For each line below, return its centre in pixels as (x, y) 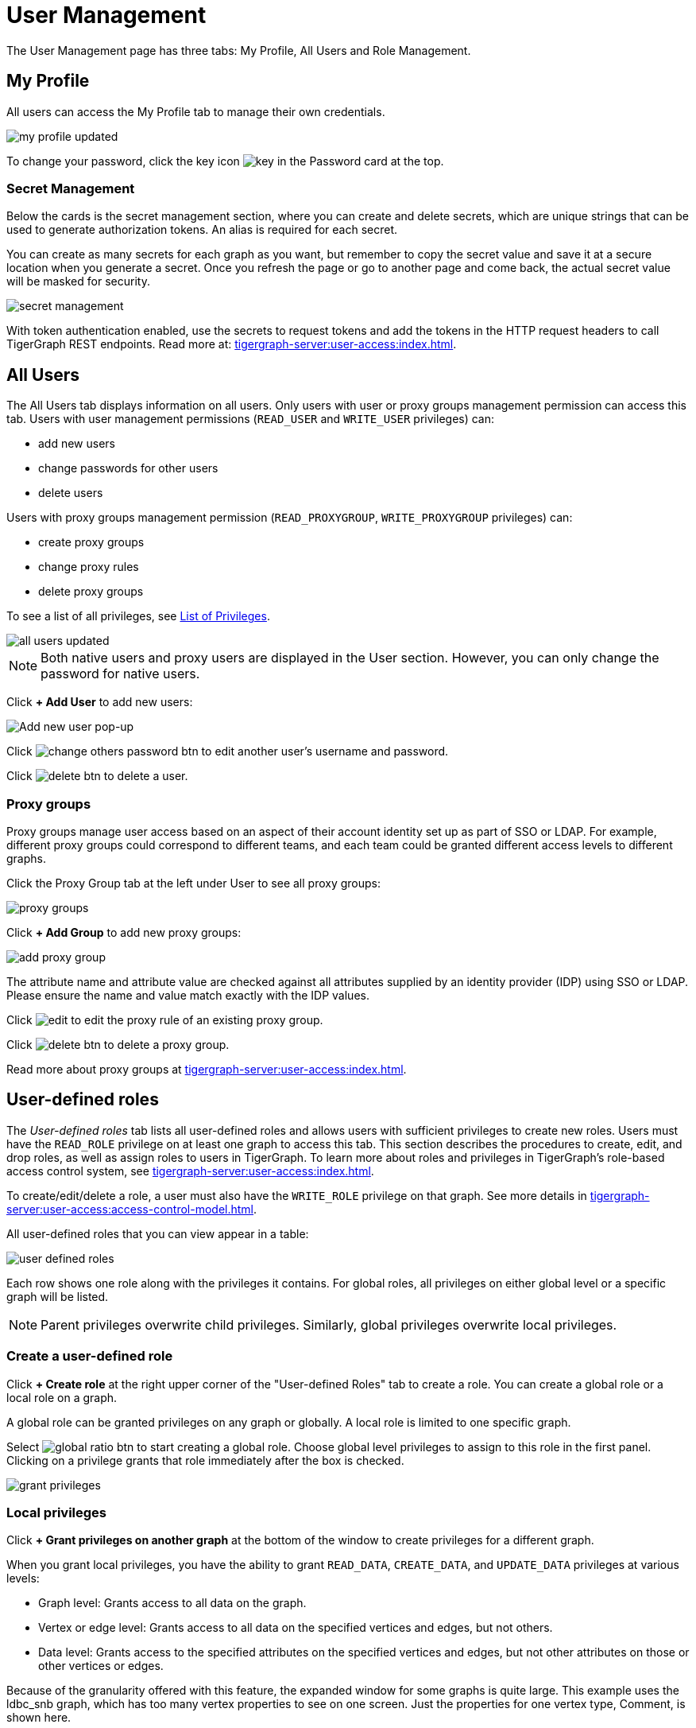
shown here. (39, 1718)
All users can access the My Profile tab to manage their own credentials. (196, 111)
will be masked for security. (78, 282)
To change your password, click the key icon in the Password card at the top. (225, 161)
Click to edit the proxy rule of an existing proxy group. (165, 1019)
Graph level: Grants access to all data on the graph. (172, 1603)
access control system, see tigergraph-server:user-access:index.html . (190, 1171)
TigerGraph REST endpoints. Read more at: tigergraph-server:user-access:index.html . (232, 344)
